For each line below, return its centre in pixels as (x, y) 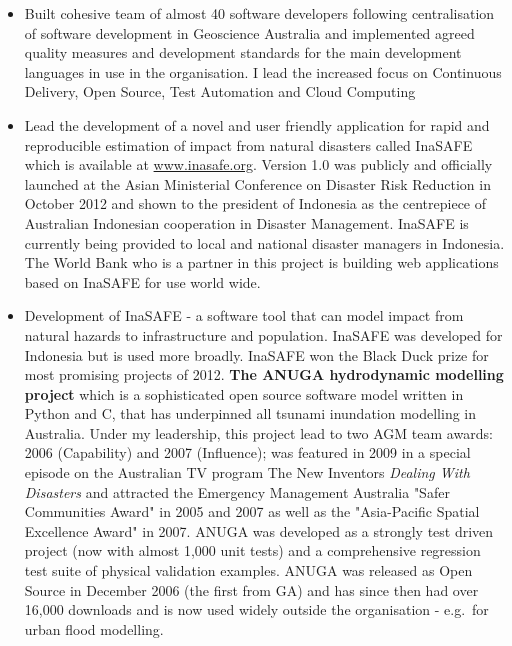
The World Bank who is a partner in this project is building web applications (261, 262)
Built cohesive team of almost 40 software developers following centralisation (259, 13)
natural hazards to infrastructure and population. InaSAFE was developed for (263, 334)
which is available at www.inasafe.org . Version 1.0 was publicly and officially (258, 164)
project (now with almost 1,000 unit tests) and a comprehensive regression (252, 550)
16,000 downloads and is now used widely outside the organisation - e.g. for (256, 609)
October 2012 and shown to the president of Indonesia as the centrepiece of (255, 203)
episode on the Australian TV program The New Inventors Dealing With (247, 472)
